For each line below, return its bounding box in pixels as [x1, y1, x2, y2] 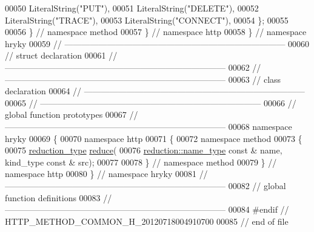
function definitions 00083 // [5, 191, 112, 204]
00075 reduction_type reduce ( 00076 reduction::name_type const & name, [5, 144, 282, 156]
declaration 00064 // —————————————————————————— [5, 85, 305, 97]
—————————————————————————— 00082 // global [5, 179, 286, 192]
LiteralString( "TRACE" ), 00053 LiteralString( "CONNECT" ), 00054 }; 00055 [5, 13, 289, 26]
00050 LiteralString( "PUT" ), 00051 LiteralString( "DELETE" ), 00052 [5, 2, 259, 14]
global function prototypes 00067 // [5, 108, 138, 121]
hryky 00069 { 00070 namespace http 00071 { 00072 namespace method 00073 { [5, 132, 302, 144]
